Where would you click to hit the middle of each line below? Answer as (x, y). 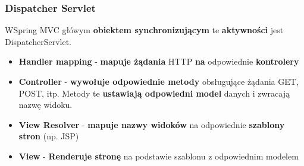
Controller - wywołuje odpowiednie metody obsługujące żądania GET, (159, 81)
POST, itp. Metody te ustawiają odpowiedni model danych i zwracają (154, 93)
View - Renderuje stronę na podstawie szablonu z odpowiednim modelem (159, 156)
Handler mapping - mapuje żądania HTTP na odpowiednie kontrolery (159, 61)
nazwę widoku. (46, 105)
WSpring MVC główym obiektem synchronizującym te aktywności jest (144, 30)
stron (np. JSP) (49, 136)
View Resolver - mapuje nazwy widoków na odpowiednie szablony (152, 124)
